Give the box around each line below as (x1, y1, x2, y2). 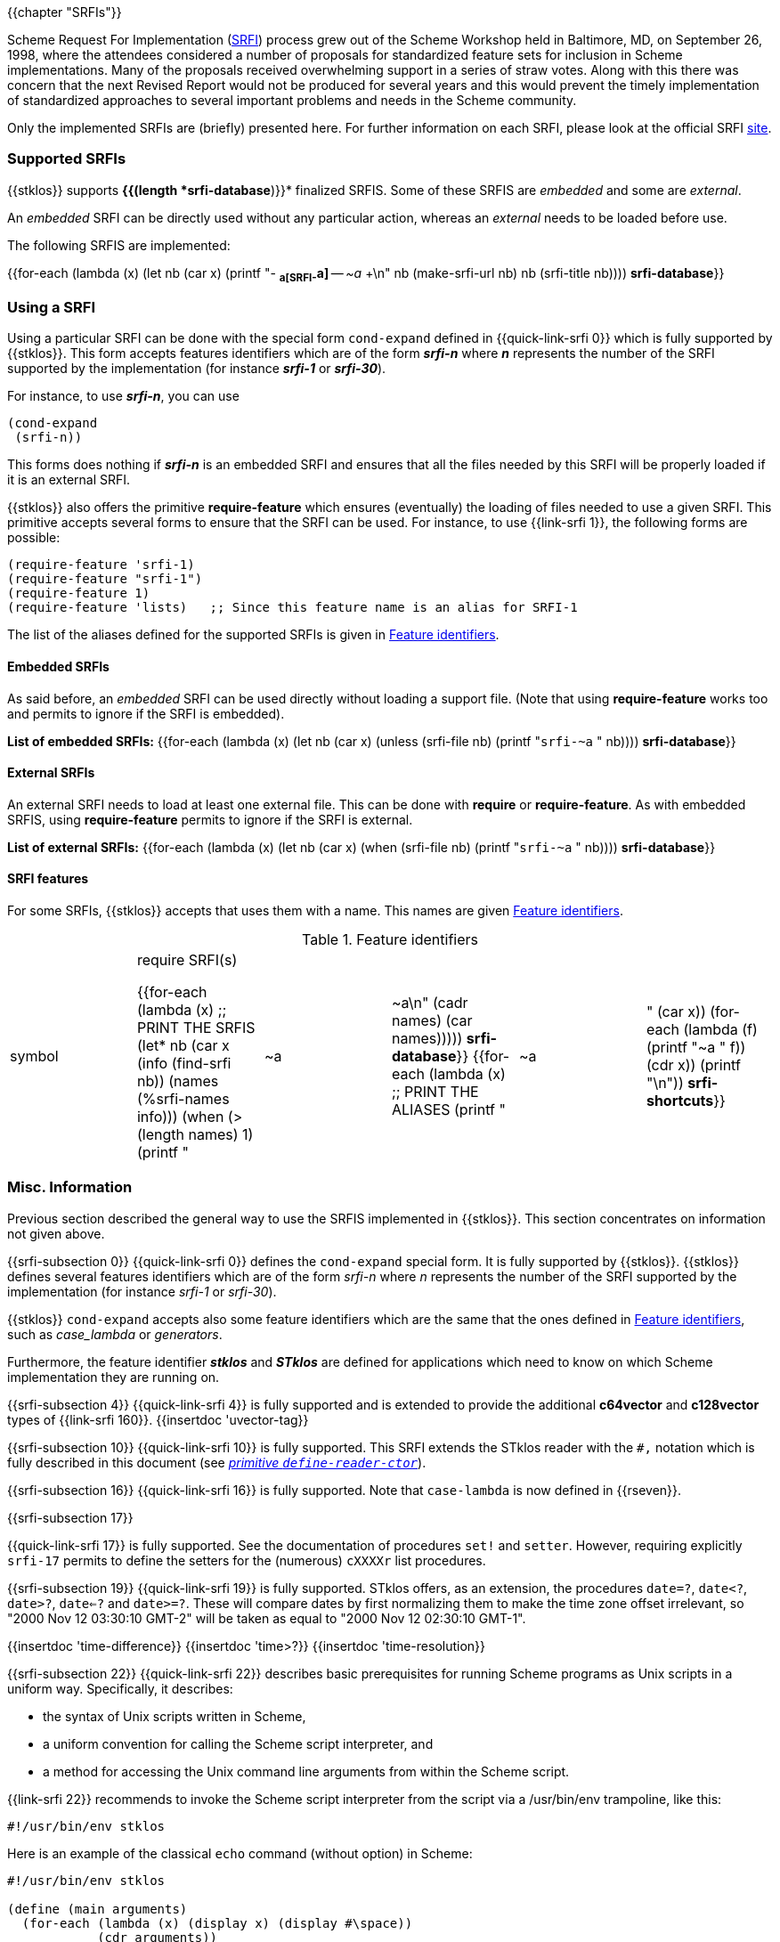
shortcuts (646, 1091, 714, 1109)
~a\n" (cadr (391, 993, 468, 1012)
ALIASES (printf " (391, 1100, 506, 1118)
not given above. (7, 1225, 105, 1241)
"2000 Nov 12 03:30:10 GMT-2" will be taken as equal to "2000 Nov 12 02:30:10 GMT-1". (7, 1610, 526, 1626)
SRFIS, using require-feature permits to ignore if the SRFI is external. (7, 811, 413, 827)
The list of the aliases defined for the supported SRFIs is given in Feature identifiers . (7, 627, 500, 643)
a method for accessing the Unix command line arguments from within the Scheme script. (43, 1763, 570, 1779)
